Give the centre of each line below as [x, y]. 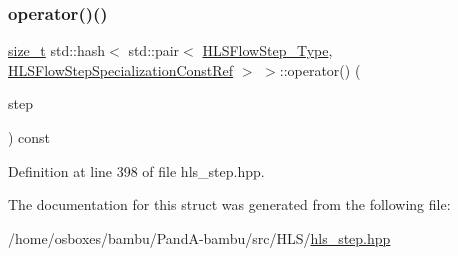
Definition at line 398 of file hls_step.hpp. [136, 170]
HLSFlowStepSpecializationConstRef [121, 69]
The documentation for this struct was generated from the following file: [229, 204]
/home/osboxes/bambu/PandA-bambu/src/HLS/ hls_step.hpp [199, 237]
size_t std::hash [57, 50]
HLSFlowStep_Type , [267, 50]
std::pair [154, 50]
